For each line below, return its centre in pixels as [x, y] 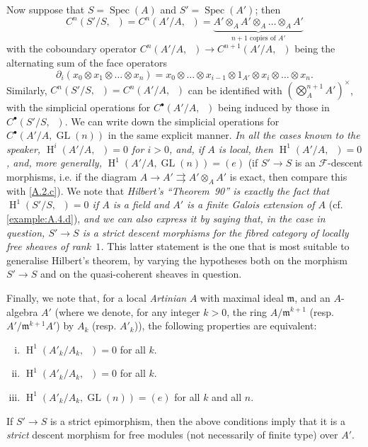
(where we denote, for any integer [127, 311]
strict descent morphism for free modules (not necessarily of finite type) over [172, 435]
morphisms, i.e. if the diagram [72, 176]
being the [315, 49]
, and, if [186, 148]
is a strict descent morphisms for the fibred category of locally [215, 232]
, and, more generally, [54, 163]
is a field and [141, 204]
